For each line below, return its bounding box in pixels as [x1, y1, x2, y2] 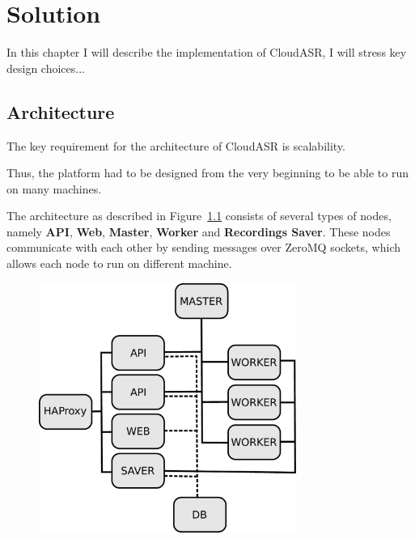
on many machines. [6, 180, 102, 197]
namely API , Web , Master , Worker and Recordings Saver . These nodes [6, 223, 391, 240]
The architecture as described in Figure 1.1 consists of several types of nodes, [6, 207, 392, 224]
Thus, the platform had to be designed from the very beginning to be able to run [6, 164, 409, 181]
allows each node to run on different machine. [6, 255, 232, 272]
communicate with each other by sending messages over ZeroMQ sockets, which [6, 239, 400, 256]
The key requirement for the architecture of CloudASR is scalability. [6, 137, 345, 154]
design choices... [6, 59, 85, 76]
